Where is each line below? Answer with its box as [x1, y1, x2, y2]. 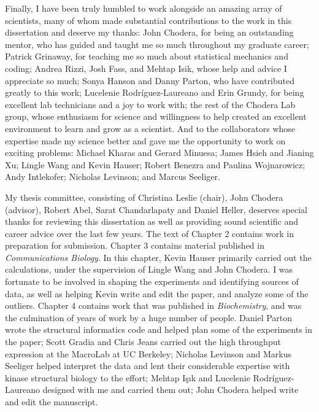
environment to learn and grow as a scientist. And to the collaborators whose [5, 122, 296, 134]
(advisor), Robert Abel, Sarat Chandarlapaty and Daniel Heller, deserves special [5, 203, 307, 216]
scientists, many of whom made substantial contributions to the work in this [5, 14, 292, 26]
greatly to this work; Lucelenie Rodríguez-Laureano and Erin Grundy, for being [5, 86, 304, 99]
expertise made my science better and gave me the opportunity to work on [5, 134, 286, 147]
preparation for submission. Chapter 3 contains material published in [5, 239, 264, 252]
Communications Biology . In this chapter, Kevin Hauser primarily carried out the [5, 251, 312, 263]
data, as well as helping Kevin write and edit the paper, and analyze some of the [5, 287, 309, 300]
